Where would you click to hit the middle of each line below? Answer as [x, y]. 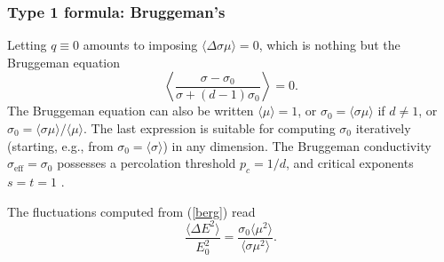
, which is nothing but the [329, 45]
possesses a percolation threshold [147, 163]
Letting [27, 45]
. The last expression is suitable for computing [210, 128]
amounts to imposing [140, 45]
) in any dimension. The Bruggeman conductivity [297, 145]
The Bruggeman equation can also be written [131, 111]
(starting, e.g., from [60, 145]
